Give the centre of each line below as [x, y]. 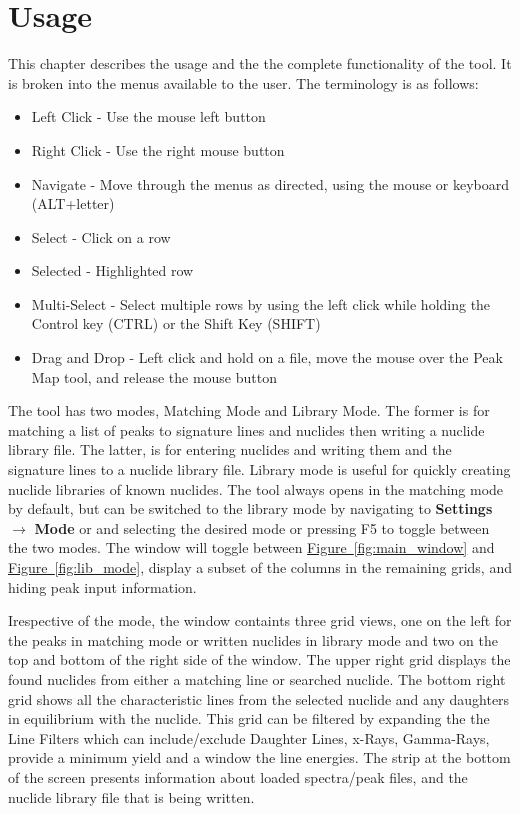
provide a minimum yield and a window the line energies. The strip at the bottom [259, 757]
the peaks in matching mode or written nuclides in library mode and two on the [253, 639]
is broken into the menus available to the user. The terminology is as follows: [243, 82]
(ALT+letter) [73, 203]
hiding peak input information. [102, 586]
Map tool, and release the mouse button [154, 376]
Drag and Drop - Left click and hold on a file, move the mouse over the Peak [267, 357]
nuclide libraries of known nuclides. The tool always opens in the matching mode [256, 488]
